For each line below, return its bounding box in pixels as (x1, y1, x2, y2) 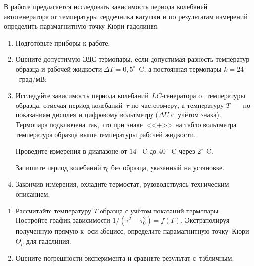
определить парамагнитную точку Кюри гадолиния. (4, 21, 159, 31)
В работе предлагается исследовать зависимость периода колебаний (4, 1, 208, 11)
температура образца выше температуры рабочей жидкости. (15, 129, 196, 139)
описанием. (15, 188, 50, 199)
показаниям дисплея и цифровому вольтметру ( (15, 109, 158, 120)
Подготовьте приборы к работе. (15, 37, 110, 48)
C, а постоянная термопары (139, 63, 222, 74)
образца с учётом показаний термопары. (100, 205, 221, 215)
